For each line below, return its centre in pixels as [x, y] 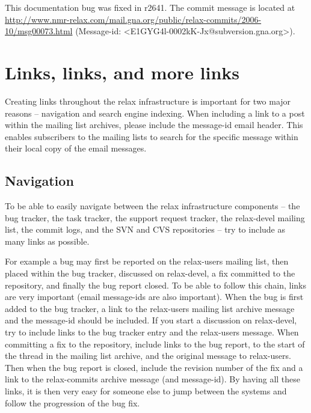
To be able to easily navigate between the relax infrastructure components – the [152, 206]
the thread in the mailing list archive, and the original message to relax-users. [148, 356]
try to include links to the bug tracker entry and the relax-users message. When [152, 332]
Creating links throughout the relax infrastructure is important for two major [148, 101]
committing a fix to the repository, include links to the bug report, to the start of [155, 344]
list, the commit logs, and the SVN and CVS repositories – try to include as [145, 229]
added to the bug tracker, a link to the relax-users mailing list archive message [150, 308]
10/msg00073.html [39, 31]
